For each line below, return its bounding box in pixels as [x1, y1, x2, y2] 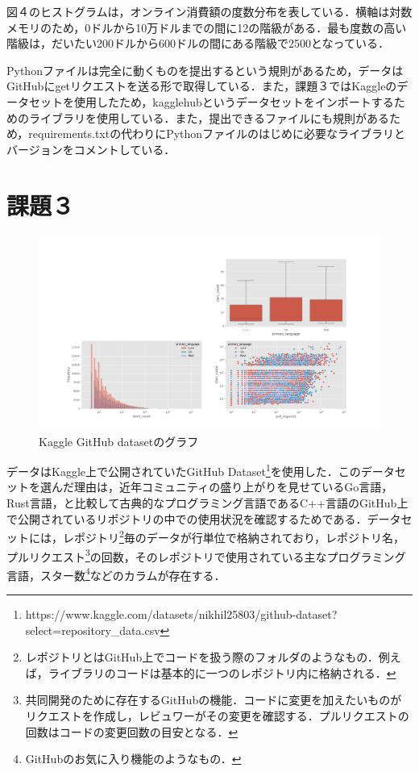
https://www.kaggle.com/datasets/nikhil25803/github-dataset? [25, 606, 338, 622]
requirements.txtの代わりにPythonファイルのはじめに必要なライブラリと [28, 125, 406, 142]
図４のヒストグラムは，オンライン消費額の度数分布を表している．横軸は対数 [6, 3, 413, 19]
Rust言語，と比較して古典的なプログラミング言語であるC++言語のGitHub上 [6, 494, 409, 511]
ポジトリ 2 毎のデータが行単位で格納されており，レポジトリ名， [73, 527, 405, 545]
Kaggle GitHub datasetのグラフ [39, 432, 199, 449]
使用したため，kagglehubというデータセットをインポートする [73, 93, 394, 110]
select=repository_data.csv [25, 621, 160, 638]
